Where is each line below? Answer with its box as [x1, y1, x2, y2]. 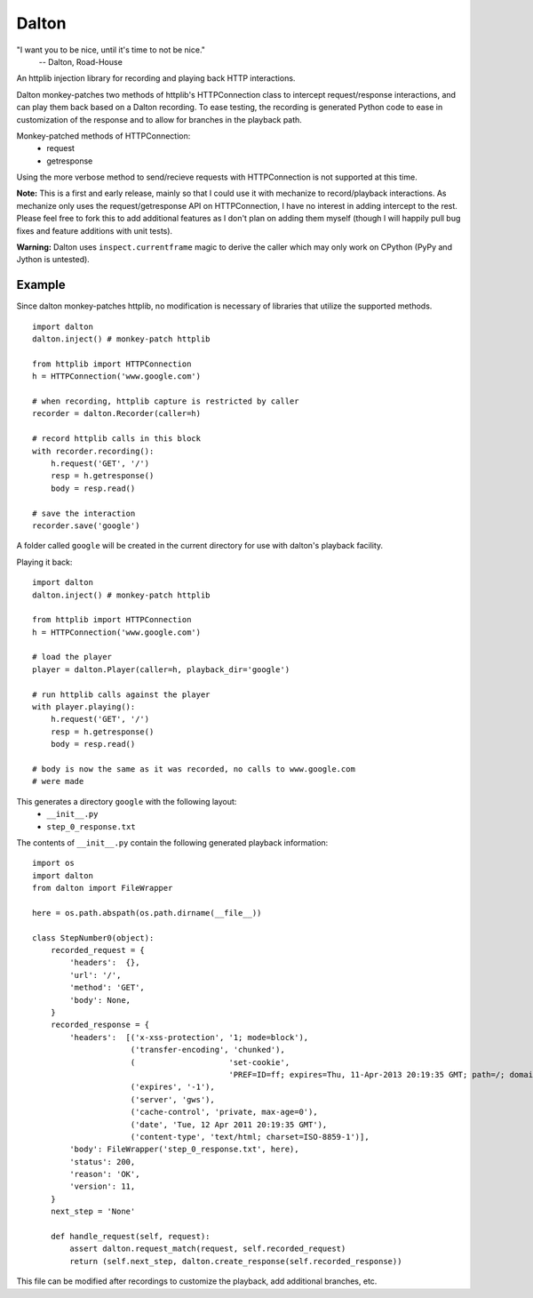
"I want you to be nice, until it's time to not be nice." [16, 44, 206, 55]
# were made [32, 776, 84, 787]
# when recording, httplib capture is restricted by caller [32, 397, 299, 406]
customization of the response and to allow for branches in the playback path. [16, 114, 302, 124]
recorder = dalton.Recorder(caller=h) [32, 409, 202, 419]
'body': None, [69, 995, 131, 1005]
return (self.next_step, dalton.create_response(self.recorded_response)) [69, 1256, 402, 1266]
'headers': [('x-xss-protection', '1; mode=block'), [69, 1032, 309, 1042]
